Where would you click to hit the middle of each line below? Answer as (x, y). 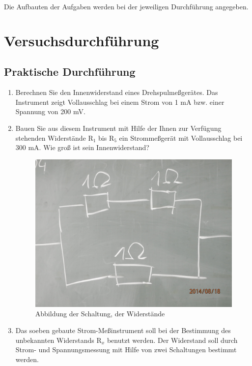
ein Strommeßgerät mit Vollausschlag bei (181, 137)
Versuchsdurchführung (82, 40)
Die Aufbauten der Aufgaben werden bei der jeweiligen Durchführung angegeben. (126, 6)
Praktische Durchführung (70, 72)
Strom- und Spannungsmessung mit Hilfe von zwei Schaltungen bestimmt (126, 350)
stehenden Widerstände (51, 137)
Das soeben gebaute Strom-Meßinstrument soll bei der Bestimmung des (123, 330)
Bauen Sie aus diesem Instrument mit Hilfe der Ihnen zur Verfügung (118, 128)
